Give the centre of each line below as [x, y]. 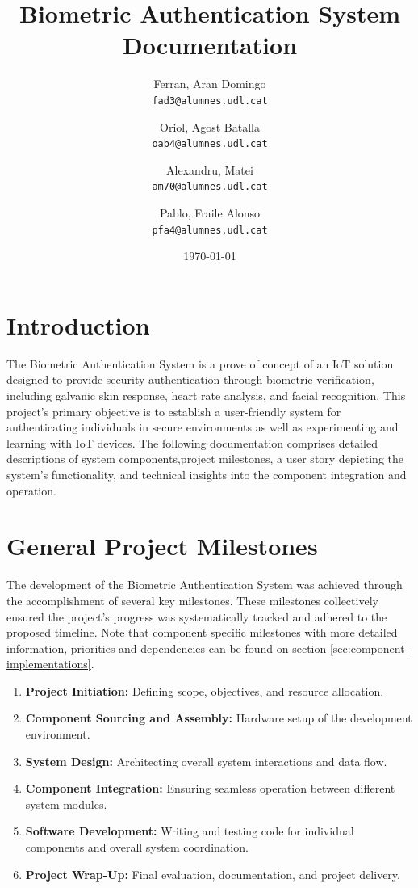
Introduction [78, 324]
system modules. [66, 804]
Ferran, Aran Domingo [210, 84]
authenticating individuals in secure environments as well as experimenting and [203, 427]
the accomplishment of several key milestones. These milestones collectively [192, 600]
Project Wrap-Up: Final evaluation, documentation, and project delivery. [213, 874]
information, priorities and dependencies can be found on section [167, 648]
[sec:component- [369, 648]
